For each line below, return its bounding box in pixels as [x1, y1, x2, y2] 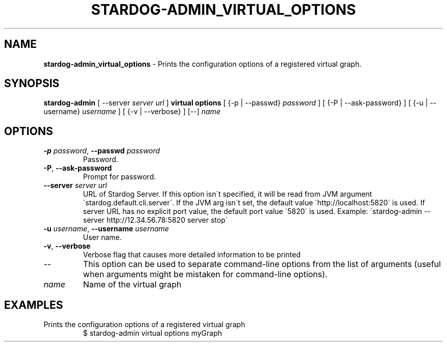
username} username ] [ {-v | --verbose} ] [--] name [43, 107, 220, 116]
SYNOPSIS [4, 77, 60, 90]
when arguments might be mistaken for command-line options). [83, 269, 328, 280]
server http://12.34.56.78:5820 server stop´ [83, 216, 228, 225]
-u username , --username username [43, 224, 169, 233]
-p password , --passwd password [43, 146, 160, 155]
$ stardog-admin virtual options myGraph [83, 329, 222, 338]
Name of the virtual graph [83, 279, 182, 290]
